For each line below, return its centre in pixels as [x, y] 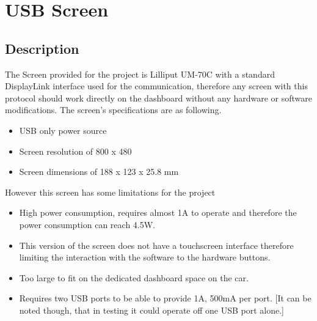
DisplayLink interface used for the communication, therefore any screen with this [156, 86]
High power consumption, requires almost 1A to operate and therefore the [158, 212]
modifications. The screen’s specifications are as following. [113, 110]
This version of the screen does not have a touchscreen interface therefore [156, 245]
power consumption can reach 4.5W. [87, 224]
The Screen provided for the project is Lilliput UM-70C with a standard [140, 74]
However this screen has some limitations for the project [110, 192]
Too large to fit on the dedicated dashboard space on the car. [134, 277]
